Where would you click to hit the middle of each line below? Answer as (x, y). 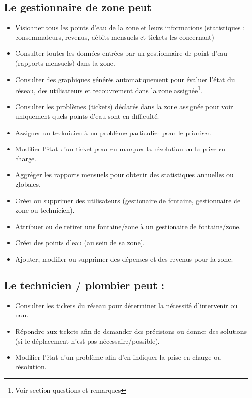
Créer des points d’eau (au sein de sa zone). (80, 242)
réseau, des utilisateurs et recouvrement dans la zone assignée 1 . (109, 90)
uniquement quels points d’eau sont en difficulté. (87, 116)
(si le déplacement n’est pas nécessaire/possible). (87, 340)
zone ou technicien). (45, 210)
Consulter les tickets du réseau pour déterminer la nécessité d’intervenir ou (126, 305)
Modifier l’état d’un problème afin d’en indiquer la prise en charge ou (118, 357)
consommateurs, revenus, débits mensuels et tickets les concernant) (115, 37)
